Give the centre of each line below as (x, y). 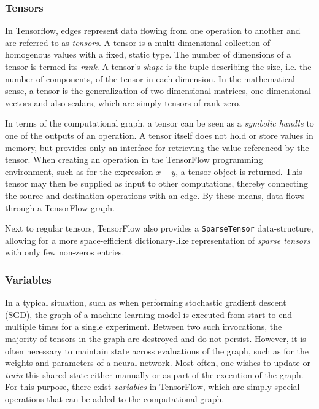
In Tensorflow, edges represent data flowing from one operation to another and (153, 30)
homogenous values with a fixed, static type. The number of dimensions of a (148, 54)
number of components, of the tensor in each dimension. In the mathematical (150, 78)
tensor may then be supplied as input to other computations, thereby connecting (156, 183)
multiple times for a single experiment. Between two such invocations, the (144, 326)
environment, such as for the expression (79, 171)
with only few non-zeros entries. (65, 252)
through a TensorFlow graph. (60, 207)
